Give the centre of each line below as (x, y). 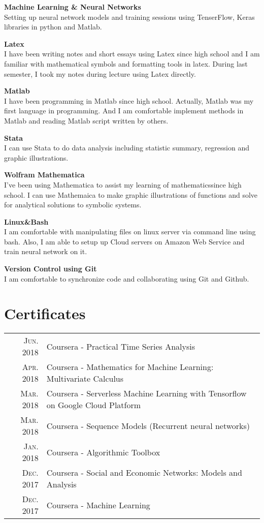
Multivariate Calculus (85, 379)
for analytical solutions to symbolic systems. (73, 205)
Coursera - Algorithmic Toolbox (103, 452)
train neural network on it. (46, 251)
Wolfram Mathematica (44, 175)
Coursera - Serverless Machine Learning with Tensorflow (146, 393)
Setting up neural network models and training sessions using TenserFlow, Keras (129, 17)
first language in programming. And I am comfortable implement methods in (124, 111)
